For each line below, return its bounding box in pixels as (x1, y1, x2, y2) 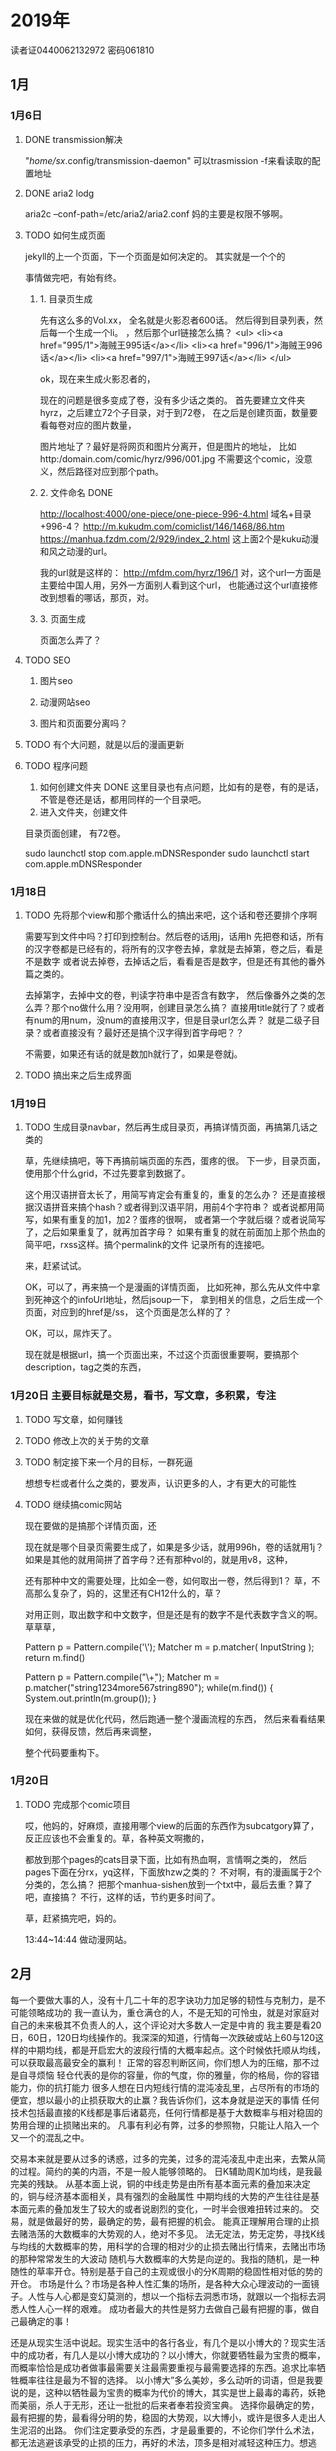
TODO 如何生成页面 (24, 229, 106, 241)
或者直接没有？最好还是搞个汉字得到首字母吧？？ (42, 1026, 245, 1038)
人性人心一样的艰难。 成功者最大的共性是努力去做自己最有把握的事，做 (18, 2302, 311, 2315)
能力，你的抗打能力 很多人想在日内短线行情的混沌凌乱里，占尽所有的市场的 (10, 2081, 320, 2093)
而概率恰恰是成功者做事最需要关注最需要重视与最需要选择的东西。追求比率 (10, 2361, 317, 2373)
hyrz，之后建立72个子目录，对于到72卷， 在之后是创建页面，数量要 (39, 406, 318, 418)
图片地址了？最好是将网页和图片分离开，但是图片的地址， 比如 (39, 440, 297, 452)
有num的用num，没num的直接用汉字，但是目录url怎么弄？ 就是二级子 (24, 1014, 312, 1026)
